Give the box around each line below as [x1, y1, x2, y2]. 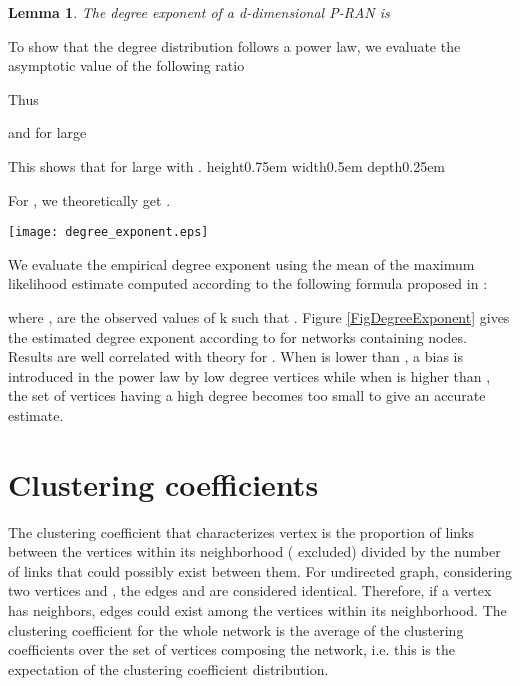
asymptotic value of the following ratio [8, 55, 245, 76]
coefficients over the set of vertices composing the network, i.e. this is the [8, 639, 455, 660]
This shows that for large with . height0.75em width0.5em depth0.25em [8, 155, 446, 176]
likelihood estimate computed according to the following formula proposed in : [8, 273, 488, 294]
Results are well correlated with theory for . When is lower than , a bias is [8, 346, 463, 367]
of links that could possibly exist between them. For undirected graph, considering [8, 560, 512, 581]
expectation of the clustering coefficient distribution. [8, 658, 329, 679]
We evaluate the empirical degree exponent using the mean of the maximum [8, 253, 475, 274]
